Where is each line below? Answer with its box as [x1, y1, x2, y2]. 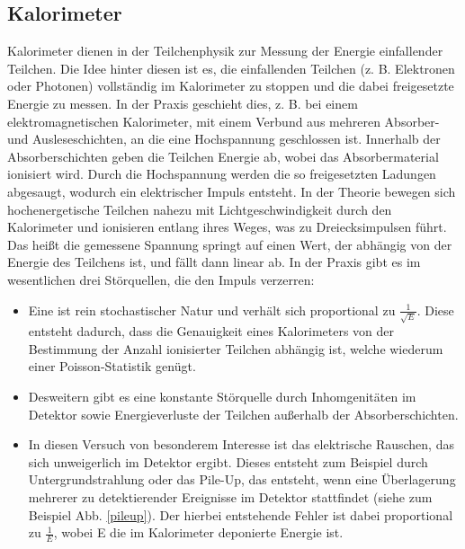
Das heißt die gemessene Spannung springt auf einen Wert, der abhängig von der [7, 235, 452, 253]
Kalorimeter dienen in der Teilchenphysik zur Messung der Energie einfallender [7, 41, 443, 60]
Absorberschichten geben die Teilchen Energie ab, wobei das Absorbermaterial [7, 146, 439, 165]
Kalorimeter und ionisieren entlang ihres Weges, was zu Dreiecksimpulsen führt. [7, 217, 447, 236]
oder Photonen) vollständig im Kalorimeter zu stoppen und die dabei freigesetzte [7, 76, 454, 95]
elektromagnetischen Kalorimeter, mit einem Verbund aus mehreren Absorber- [7, 111, 440, 130]
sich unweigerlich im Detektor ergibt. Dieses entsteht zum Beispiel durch [28, 452, 428, 471]
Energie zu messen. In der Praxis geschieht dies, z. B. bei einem [7, 93, 358, 112]
